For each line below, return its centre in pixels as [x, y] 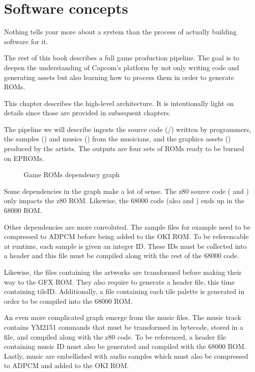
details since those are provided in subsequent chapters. [87, 113]
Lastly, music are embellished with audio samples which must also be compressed [126, 356]
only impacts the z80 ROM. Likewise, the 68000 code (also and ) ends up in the [124, 200]
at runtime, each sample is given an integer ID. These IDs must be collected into [125, 246]
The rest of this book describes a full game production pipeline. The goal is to [122, 58]
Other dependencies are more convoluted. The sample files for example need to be [127, 226]
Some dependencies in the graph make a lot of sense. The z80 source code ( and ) [127, 191]
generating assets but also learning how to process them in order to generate [119, 77]
